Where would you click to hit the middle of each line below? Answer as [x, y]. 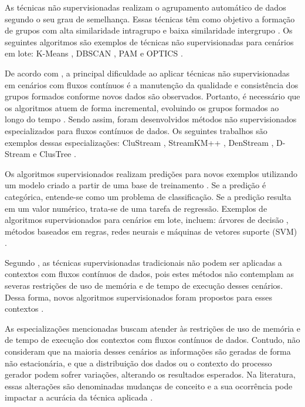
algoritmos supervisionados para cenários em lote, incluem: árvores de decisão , [147, 220]
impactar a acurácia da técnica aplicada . [79, 397]
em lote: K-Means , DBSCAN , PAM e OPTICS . [94, 53]
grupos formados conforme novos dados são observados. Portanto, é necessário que [152, 96]
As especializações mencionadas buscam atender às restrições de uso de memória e [152, 328]
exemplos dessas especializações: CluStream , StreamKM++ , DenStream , [139, 142]
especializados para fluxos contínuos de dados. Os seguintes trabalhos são [136, 130]
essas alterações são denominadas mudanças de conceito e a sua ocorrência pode [149, 386]
